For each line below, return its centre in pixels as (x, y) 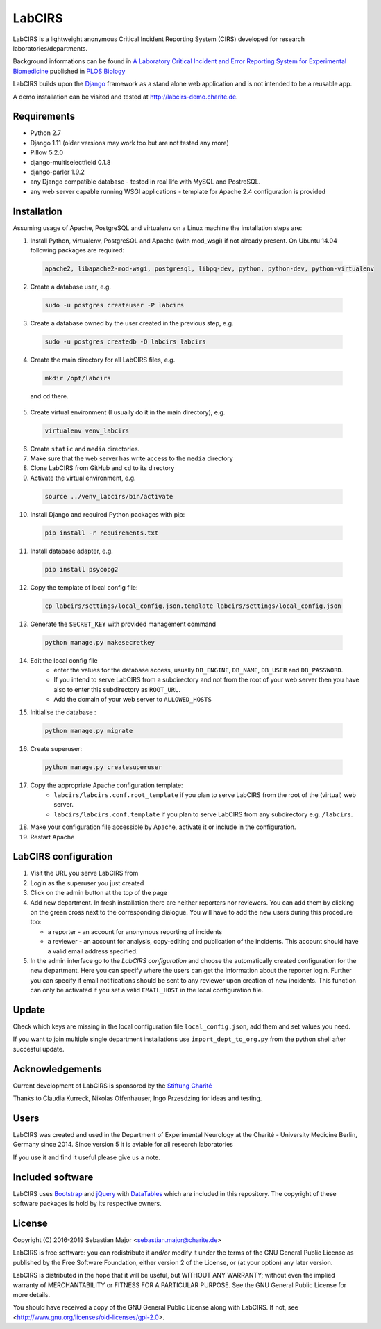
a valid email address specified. (93, 951)
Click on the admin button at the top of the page (99, 893)
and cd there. (49, 396)
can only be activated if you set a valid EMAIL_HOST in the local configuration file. (147, 990)
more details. (32, 1294)
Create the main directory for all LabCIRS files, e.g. (103, 360)
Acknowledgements (57, 1069)
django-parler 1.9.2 (57, 172)
